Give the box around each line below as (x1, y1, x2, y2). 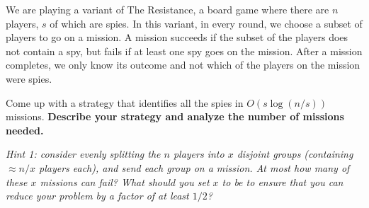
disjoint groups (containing (237, 146, 353, 161)
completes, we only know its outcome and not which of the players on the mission (6, 57, 361, 72)
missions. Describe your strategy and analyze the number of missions (6, 109, 344, 124)
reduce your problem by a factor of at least (6, 188, 189, 203)
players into (173, 146, 225, 161)
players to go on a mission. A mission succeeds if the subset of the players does (6, 30, 348, 45)
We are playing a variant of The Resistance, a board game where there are (6, 2, 329, 16)
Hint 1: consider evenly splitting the (6, 146, 161, 161)
